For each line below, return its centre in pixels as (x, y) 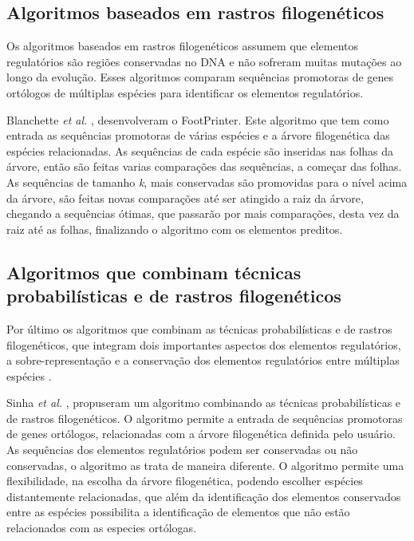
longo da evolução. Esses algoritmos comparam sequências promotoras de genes (200, 77)
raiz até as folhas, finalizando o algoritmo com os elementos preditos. (175, 229)
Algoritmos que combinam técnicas (154, 272)
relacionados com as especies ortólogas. (102, 528)
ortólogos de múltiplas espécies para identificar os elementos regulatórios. (185, 92)
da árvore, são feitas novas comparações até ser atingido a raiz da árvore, (185, 197)
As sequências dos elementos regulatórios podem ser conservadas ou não (182, 450)
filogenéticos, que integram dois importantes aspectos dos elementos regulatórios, (204, 344)
